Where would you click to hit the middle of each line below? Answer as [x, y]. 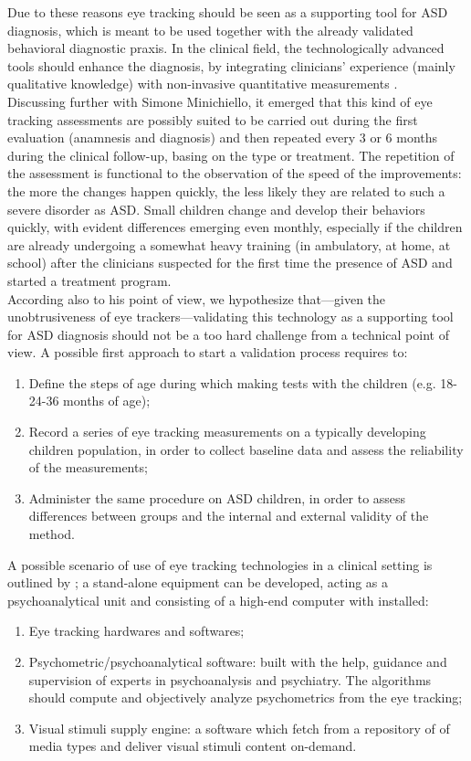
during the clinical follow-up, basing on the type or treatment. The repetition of [231, 155]
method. [52, 534]
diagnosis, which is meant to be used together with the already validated [210, 30]
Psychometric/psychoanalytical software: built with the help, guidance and [238, 661]
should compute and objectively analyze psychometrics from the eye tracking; [246, 698]
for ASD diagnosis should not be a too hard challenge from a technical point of [228, 334]
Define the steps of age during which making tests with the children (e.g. [232, 382]
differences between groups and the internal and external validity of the [229, 516]
